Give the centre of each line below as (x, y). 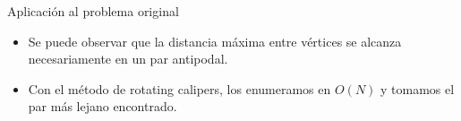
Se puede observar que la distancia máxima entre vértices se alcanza (215, 41)
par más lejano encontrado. (102, 106)
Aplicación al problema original (93, 11)
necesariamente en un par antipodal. (128, 59)
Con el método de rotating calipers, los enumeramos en (179, 88)
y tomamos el (418, 88)
